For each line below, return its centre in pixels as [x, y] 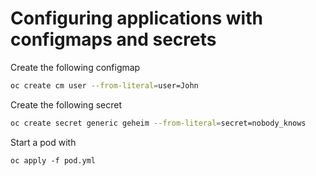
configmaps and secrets [113, 39]
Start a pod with [43, 142]
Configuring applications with [136, 18]
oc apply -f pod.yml [53, 160]
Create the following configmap [75, 67]
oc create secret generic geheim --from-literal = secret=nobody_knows [158, 123]
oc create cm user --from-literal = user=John [104, 85]
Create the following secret [66, 104]
